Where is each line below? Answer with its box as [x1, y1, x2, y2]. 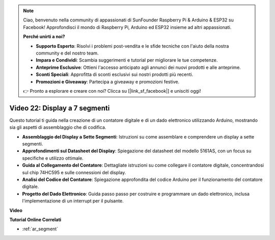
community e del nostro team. [36, 50, 99, 56]
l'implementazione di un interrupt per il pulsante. [22, 198, 124, 204]
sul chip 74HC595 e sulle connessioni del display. [22, 169, 126, 175]
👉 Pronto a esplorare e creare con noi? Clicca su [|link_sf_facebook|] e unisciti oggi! [23, 88, 201, 94]
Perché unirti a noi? [23, 34, 66, 40]
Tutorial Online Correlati [9, 217, 62, 223]
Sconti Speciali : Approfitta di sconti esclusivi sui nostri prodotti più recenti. [36, 71, 194, 77]
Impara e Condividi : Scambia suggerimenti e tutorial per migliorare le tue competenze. [36, 57, 218, 63]
